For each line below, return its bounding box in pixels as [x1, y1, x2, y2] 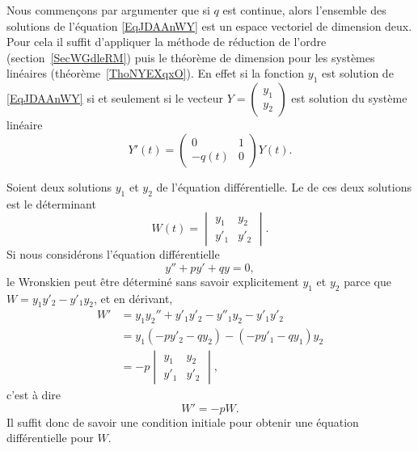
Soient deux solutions [6, 178, 112, 195]
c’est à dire [6, 386, 61, 403]
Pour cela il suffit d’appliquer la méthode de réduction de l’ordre [6, 33, 327, 50]
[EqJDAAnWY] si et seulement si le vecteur [6, 90, 223, 107]
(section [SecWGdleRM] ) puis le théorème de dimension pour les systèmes [6, 48, 375, 65]
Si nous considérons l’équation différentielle [6, 246, 220, 263]
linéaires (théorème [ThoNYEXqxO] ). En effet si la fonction [6, 65, 305, 82]
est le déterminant [6, 195, 96, 212]
